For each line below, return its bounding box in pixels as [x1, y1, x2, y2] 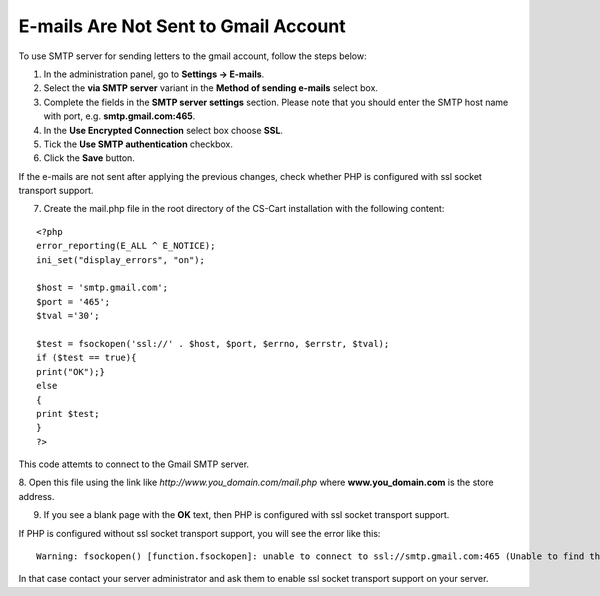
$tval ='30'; [36, 310, 100, 322]
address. [18, 490, 55, 502]
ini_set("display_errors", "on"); [36, 254, 205, 265]
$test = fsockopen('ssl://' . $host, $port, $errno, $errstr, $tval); [36, 338, 390, 349]
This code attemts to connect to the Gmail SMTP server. [18, 458, 250, 470]
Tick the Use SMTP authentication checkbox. [43, 138, 234, 150]
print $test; [36, 408, 100, 419]
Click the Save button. [43, 152, 135, 164]
